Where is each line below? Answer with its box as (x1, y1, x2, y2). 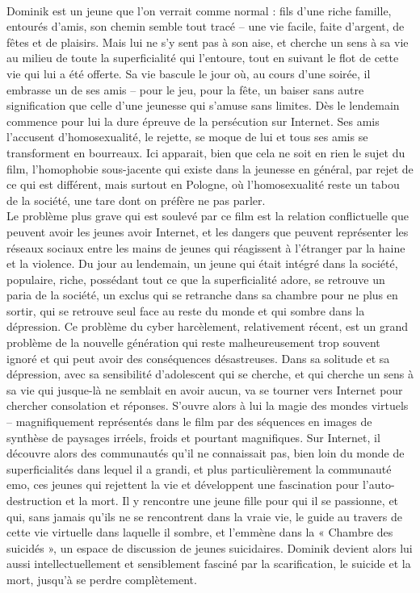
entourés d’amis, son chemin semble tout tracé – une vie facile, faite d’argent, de (6, 18, 405, 35)
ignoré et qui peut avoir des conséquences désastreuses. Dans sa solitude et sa (6, 349, 390, 366)
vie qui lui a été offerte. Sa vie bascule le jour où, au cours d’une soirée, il (6, 65, 371, 81)
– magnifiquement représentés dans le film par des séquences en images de (6, 413, 372, 430)
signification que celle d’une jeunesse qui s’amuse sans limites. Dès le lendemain (6, 97, 400, 114)
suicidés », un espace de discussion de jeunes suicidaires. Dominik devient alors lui (6, 539, 413, 556)
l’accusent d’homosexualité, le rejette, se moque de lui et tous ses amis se (6, 128, 368, 145)
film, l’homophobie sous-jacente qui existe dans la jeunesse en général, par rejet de (6, 160, 414, 177)
